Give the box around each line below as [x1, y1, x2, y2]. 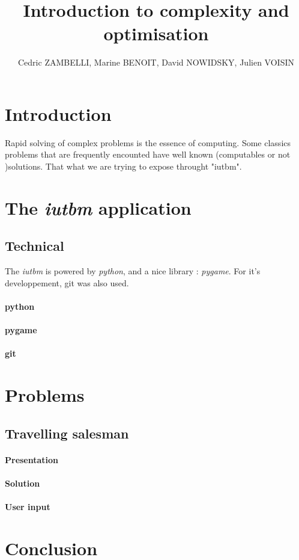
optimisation [103, 21, 209, 46]
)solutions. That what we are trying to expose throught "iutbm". [5, 160, 242, 173]
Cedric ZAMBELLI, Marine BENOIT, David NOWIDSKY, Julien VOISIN [18, 56, 294, 69]
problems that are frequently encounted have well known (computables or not [5, 148, 291, 161]
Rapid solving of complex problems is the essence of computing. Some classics [5, 136, 291, 149]
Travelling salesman [5, 423, 129, 442]
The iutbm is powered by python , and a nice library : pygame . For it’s [5, 265, 261, 277]
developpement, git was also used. [5, 276, 129, 289]
